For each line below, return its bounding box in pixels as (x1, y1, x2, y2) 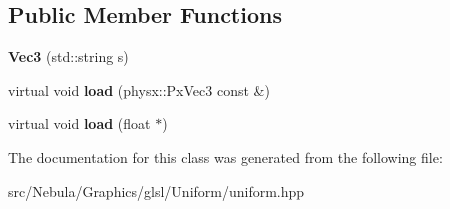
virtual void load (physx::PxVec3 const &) (8, 79, 270, 100)
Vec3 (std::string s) (8, 46, 129, 67)
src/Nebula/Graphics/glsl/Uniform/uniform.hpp (8, 180, 305, 201)
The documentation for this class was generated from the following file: (8, 146, 443, 167)
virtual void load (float (8, 113, 151, 134)
